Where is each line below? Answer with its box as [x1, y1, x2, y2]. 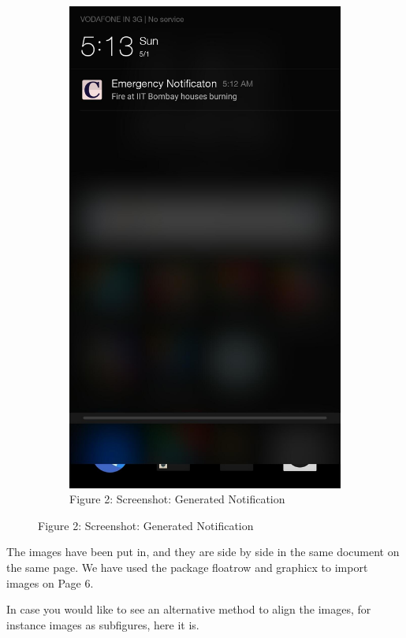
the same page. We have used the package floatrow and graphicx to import [6, 558, 368, 575]
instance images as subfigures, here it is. [6, 616, 199, 632]
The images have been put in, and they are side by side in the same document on [6, 543, 400, 560]
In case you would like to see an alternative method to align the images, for [6, 601, 371, 618]
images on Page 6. [6, 574, 94, 591]
